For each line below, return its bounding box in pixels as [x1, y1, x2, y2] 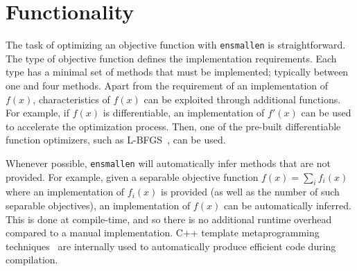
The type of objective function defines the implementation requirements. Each [6, 51, 337, 65]
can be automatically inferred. [223, 198, 351, 212]
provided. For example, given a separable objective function [6, 169, 259, 184]
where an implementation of [6, 184, 125, 199]
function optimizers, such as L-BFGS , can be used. [6, 132, 226, 147]
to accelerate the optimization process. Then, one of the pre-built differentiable [6, 119, 341, 133]
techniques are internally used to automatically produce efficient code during [6, 238, 336, 253]
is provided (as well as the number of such [161, 184, 340, 199]
